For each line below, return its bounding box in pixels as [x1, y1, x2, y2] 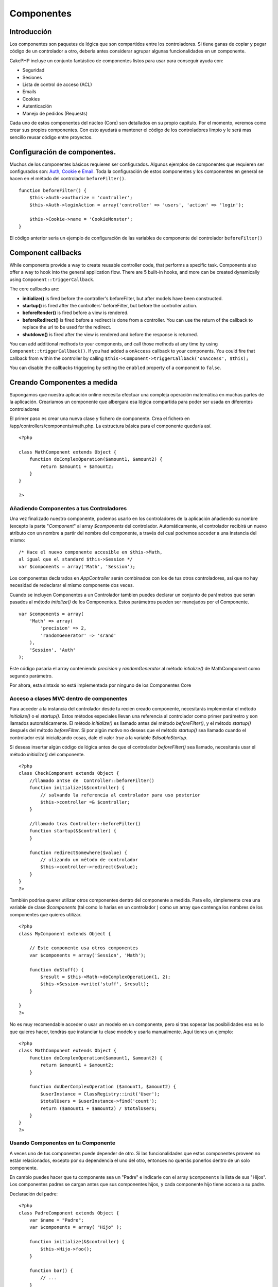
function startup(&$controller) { [29, 828, 117, 834]
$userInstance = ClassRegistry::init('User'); [40, 1091, 160, 1097]
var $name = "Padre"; [29, 1217, 84, 1223]
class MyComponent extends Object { [19, 931, 111, 936]
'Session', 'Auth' [29, 647, 76, 653]
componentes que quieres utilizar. [9, 911, 82, 917]
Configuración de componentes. [9, 147, 116, 156]
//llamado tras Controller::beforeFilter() [29, 821, 141, 827]
